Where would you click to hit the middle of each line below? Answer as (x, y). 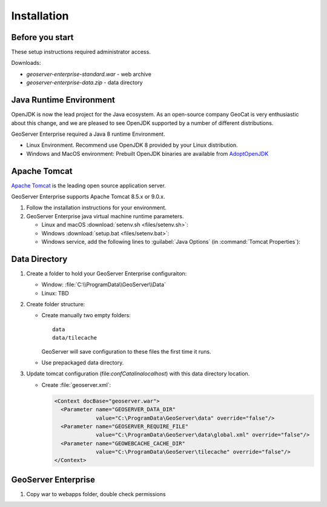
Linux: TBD (55, 293)
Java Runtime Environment (63, 100)
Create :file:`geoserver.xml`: (76, 384)
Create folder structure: (56, 304)
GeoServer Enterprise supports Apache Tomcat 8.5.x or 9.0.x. (88, 196)
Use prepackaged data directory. (83, 362)
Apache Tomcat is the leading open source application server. (88, 186)
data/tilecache (75, 338)
